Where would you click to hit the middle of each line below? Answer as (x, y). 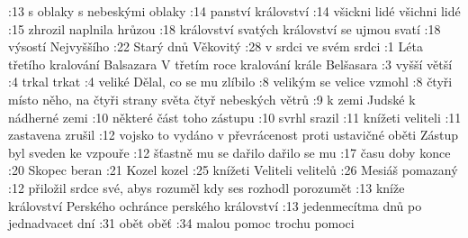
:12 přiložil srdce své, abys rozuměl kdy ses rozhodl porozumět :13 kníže (207, 187)
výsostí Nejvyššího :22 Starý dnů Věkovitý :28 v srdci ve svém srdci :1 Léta (216, 46)
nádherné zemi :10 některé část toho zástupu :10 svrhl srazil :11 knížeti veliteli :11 (235, 117)
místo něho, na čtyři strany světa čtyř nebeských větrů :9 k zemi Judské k (212, 99)
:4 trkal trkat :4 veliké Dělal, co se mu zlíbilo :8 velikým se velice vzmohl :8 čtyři (230, 82)
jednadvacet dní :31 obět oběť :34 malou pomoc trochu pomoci (181, 223)
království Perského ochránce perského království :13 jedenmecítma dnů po (215, 205)
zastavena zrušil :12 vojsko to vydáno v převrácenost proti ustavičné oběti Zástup (234, 135)
